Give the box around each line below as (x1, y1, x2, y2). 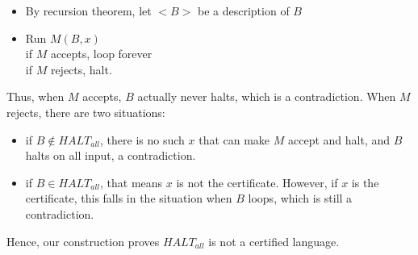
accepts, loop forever (50, 45, 153, 62)
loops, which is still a (248, 190, 353, 207)
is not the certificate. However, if (176, 173, 338, 190)
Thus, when (6, 88, 65, 105)
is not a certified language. (208, 232, 340, 249)
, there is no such (100, 131, 185, 148)
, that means (100, 173, 163, 190)
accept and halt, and (287, 131, 391, 148)
